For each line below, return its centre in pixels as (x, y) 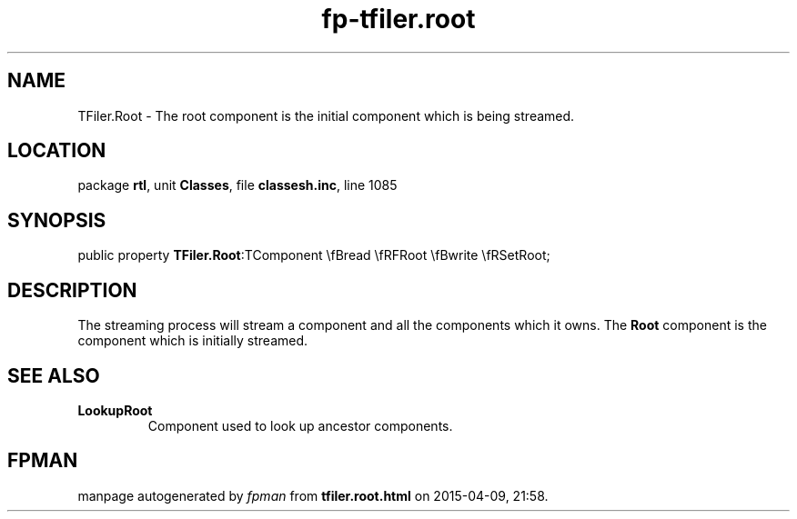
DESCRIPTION (72, 290)
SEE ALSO (54, 375)
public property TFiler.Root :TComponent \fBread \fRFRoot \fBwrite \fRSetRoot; (314, 255)
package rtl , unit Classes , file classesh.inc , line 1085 (237, 185)
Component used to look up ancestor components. (300, 425)
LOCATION (57, 151)
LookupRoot (115, 410)
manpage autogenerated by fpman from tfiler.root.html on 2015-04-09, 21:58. (313, 495)
